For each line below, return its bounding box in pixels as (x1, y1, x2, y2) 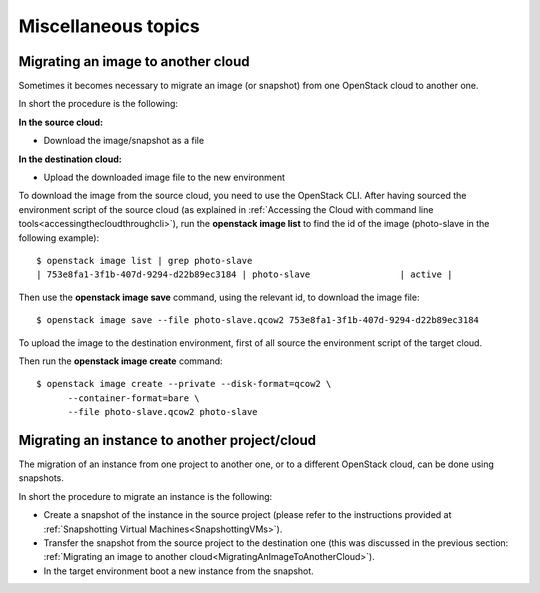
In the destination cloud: (18, 153, 122, 165)
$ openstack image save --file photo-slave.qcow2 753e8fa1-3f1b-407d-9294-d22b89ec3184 (36, 315, 480, 326)
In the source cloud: (18, 116, 104, 128)
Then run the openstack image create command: (18, 355, 224, 367)
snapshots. (18, 472, 65, 484)
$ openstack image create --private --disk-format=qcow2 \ (36, 378, 332, 390)
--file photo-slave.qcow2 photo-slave (67, 406, 259, 418)
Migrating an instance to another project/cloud (18, 431, 317, 449)
